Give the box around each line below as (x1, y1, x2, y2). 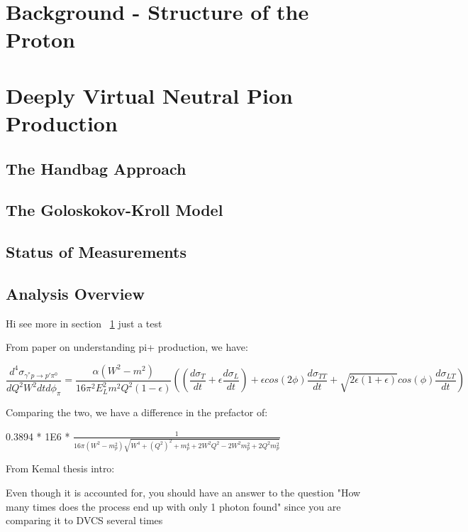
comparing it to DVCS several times (6, 513, 163, 528)
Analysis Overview (6, 282, 145, 304)
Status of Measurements (6, 241, 186, 263)
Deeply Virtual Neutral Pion (6, 80, 293, 109)
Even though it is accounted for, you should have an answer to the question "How (6, 484, 361, 499)
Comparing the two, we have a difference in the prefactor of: (6, 405, 268, 420)
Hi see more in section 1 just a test (6, 315, 162, 330)
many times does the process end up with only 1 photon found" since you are (6, 499, 341, 514)
